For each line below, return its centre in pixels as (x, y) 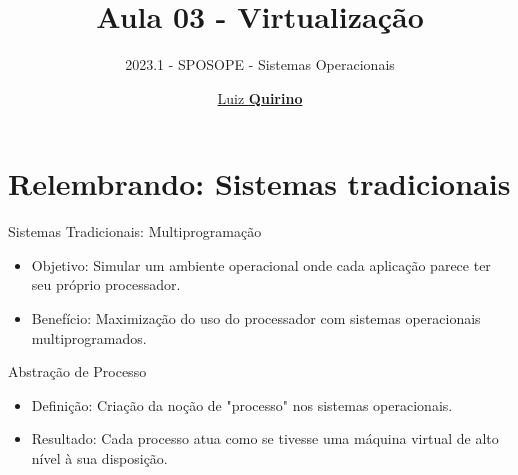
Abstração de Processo (77, 371)
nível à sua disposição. (99, 458)
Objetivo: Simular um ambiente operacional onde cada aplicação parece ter (261, 264)
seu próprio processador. (106, 284)
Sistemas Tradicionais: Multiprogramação (135, 231)
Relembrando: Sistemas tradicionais (259, 183)
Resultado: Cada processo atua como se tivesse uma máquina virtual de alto (265, 438)
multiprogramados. (89, 337)
